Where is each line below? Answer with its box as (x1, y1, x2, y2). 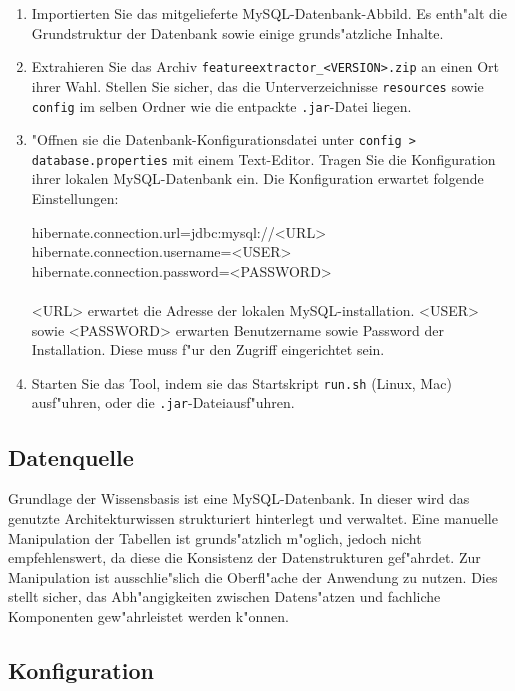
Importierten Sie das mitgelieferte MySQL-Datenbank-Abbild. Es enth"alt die (31, 3, 507, 23)
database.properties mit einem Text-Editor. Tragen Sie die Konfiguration (31, 148, 496, 169)
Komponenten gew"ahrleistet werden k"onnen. (8, 605, 289, 626)
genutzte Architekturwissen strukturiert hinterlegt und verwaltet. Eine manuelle (8, 507, 498, 528)
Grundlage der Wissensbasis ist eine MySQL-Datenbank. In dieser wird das (8, 488, 470, 509)
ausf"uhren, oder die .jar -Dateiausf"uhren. (31, 392, 295, 413)
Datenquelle (8, 441, 134, 472)
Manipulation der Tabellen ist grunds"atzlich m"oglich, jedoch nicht (8, 527, 422, 548)
